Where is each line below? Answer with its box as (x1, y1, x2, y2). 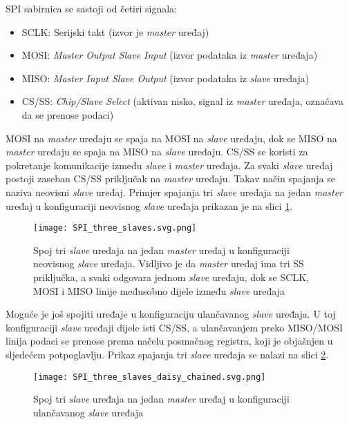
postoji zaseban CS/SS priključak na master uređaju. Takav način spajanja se (6, 171, 335, 186)
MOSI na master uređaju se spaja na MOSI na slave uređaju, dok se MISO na (6, 131, 337, 145)
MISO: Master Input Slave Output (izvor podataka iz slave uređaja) (21, 70, 310, 85)
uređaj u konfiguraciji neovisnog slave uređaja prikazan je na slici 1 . (6, 198, 293, 213)
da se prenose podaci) (21, 107, 114, 122)
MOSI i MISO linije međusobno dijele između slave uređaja (33, 283, 285, 298)
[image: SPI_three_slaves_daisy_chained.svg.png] (33, 372, 266, 382)
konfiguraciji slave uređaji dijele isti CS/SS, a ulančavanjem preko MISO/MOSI (6, 320, 343, 334)
